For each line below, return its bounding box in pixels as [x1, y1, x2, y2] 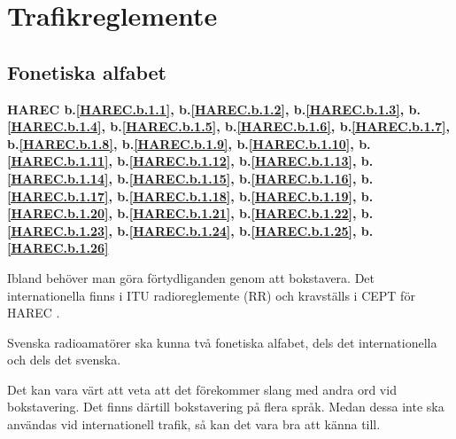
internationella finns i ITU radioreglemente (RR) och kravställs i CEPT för [7, 286, 415, 304]
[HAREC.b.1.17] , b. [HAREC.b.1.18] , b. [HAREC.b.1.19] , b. [7, 186, 374, 205]
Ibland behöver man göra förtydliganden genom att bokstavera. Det [7, 268, 375, 286]
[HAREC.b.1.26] [7, 239, 109, 257]
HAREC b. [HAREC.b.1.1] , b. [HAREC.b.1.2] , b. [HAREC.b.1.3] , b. [7, 99, 421, 118]
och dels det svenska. [7, 350, 121, 369]
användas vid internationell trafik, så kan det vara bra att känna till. [7, 415, 381, 434]
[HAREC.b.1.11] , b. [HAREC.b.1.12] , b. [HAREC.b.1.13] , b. [7, 152, 374, 170]
